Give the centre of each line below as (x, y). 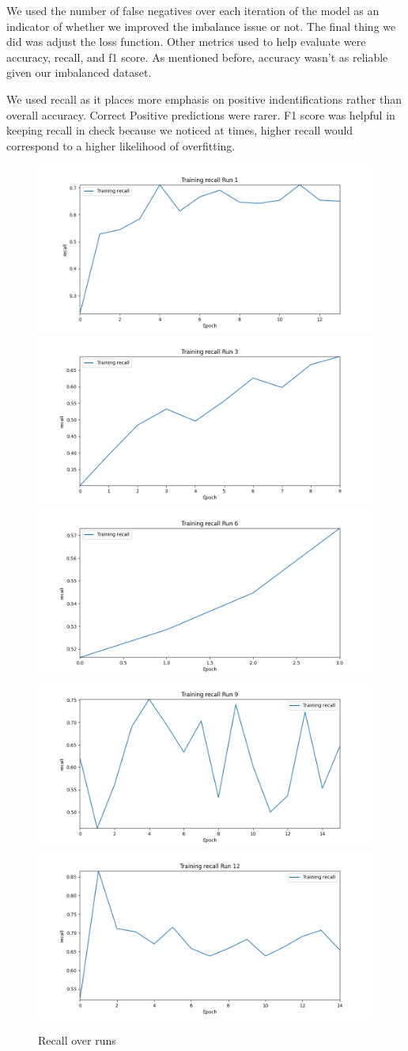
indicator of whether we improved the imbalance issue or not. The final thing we (201, 26)
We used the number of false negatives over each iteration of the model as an (193, 10)
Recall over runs (77, 1040)
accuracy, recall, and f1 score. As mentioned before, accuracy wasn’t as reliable (197, 57)
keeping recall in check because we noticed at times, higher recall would (180, 130)
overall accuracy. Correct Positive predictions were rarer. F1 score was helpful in (201, 114)
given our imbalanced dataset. (79, 72)
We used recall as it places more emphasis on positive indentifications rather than (204, 99)
